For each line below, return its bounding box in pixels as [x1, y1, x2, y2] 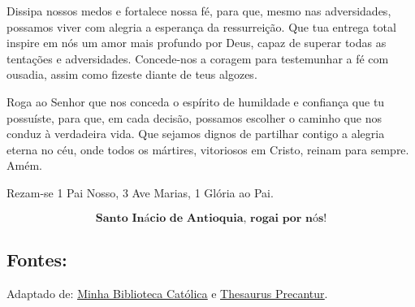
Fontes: [6, 246, 67, 271]
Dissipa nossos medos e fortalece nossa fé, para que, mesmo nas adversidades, [6, 2, 391, 19]
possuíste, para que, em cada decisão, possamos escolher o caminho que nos [6, 109, 382, 126]
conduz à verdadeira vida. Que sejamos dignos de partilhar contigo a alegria [6, 125, 385, 142]
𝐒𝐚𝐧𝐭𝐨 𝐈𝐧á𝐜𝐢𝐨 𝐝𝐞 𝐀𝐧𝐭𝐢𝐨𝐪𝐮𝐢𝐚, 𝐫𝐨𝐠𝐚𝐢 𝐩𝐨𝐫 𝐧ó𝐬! [95, 212, 327, 224]
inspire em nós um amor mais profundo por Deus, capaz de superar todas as [6, 34, 387, 51]
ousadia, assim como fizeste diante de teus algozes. [6, 66, 257, 83]
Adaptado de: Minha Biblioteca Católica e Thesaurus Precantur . [6, 284, 328, 301]
